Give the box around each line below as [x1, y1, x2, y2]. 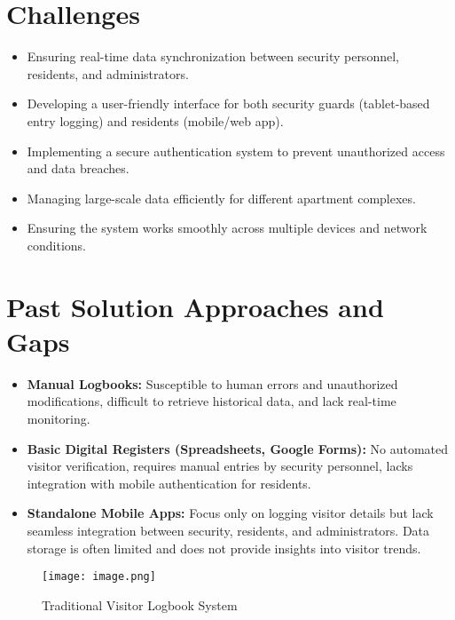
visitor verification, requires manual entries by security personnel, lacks [27, 457, 413, 475]
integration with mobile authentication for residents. [27, 473, 311, 492]
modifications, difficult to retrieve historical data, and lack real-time [27, 392, 396, 410]
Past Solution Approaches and [6, 288, 384, 324]
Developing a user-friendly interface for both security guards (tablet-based [27, 94, 430, 113]
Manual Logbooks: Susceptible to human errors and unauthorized [27, 374, 398, 393]
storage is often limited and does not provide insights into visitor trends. [27, 538, 421, 557]
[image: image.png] [42, 570, 156, 584]
